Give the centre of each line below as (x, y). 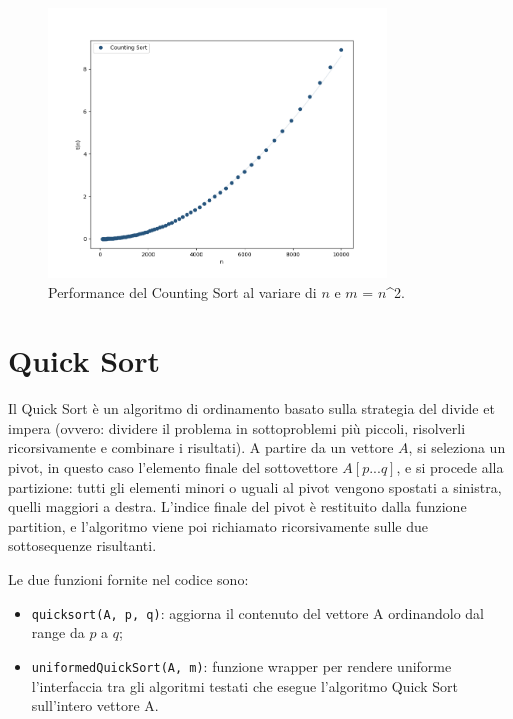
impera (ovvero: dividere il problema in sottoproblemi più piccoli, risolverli (237, 427)
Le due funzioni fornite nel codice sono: (128, 579)
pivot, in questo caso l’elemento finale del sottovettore (173, 467)
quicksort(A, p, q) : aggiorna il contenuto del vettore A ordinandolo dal (257, 612)
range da (58, 632)
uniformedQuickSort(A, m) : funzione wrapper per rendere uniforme (241, 665)
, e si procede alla (450, 467)
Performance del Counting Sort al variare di (182, 291)
